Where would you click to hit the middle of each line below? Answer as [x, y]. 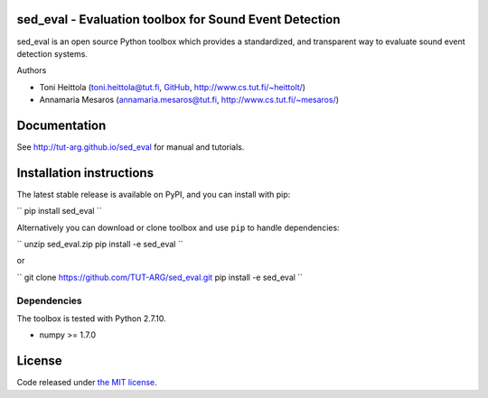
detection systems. [52, 53]
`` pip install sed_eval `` [60, 211]
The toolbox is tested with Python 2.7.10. [91, 318]
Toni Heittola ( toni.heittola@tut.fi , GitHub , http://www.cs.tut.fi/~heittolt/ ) [173, 87]
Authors [32, 70]
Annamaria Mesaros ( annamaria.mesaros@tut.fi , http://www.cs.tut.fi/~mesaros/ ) [189, 100]
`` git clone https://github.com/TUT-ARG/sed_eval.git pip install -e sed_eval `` [160, 277]
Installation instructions [85, 173]
